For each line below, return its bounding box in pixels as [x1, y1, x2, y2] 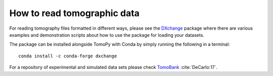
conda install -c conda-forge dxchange [18, 53, 117, 59]
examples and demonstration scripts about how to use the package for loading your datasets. [9, 32, 205, 38]
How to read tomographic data [9, 8, 140, 19]
